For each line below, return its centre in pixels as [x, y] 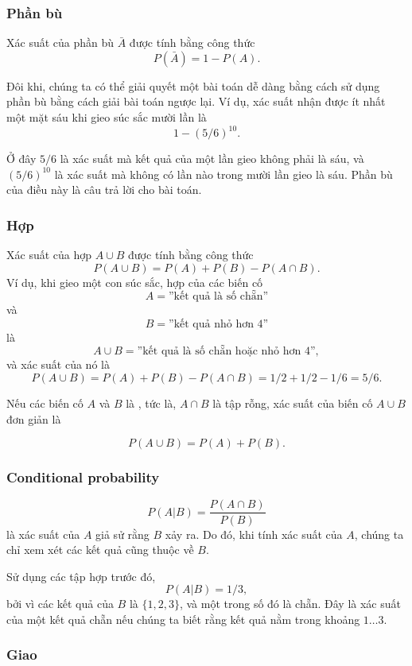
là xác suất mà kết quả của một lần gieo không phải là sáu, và [212, 159]
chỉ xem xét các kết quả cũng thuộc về [100, 550]
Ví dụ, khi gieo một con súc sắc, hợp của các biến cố [135, 282]
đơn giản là [34, 418]
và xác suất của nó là [58, 364]
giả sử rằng [122, 534]
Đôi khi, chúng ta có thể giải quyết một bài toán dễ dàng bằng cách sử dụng [193, 85]
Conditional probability [83, 477]
